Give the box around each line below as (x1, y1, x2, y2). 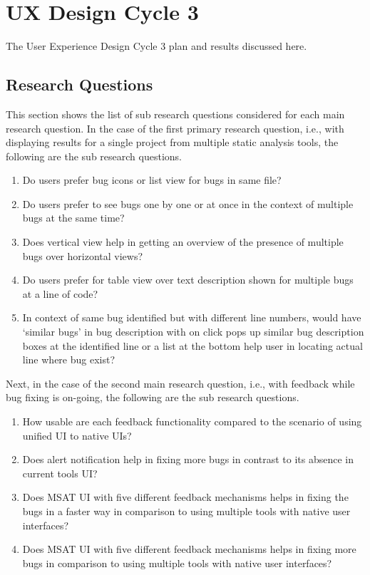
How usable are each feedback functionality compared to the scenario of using (22, 414, 362, 429)
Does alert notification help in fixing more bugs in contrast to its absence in (22, 452, 354, 467)
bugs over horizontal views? (22, 248, 143, 263)
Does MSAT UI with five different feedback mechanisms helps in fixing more (22, 542, 356, 556)
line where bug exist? (22, 352, 115, 367)
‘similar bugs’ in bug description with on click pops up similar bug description (22, 324, 364, 339)
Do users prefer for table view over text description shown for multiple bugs (22, 272, 354, 287)
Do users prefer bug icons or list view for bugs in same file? (22, 172, 282, 187)
